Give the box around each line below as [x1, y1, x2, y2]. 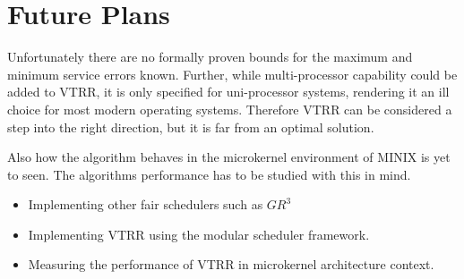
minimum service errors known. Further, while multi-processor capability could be [7, 64, 458, 83]
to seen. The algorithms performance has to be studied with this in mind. [7, 165, 411, 183]
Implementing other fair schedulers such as [28, 195, 263, 214]
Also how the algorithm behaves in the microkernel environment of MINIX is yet [7, 148, 451, 166]
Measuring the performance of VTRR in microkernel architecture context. [28, 255, 434, 274]
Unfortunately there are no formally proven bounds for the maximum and [7, 47, 413, 66]
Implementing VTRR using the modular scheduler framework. [28, 224, 370, 243]
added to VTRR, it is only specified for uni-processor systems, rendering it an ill [7, 82, 450, 101]
